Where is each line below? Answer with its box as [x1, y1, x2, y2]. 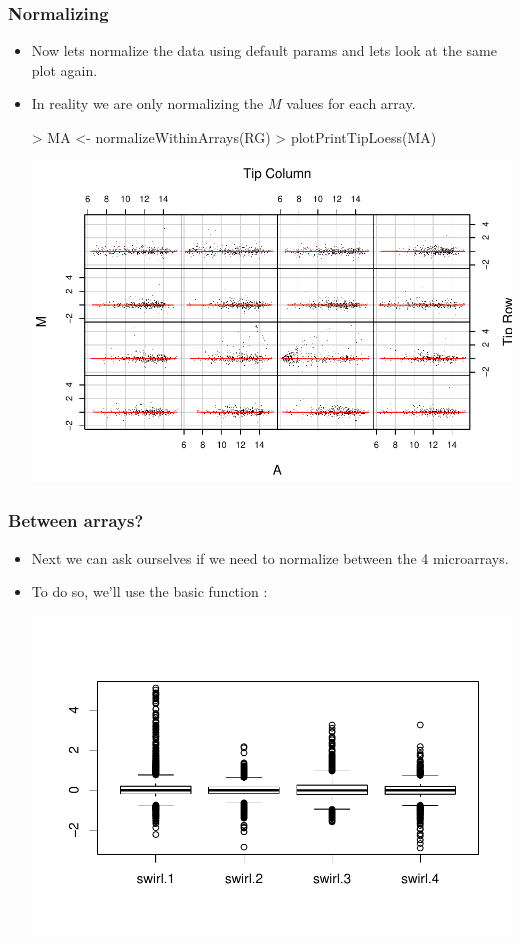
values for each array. [286, 93, 416, 114]
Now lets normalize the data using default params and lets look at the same [31, 40, 497, 61]
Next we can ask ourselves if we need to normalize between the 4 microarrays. [31, 547, 509, 568]
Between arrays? [8, 508, 144, 533]
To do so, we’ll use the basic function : [31, 581, 268, 602]
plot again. [31, 59, 98, 80]
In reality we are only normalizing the [31, 93, 264, 114]
